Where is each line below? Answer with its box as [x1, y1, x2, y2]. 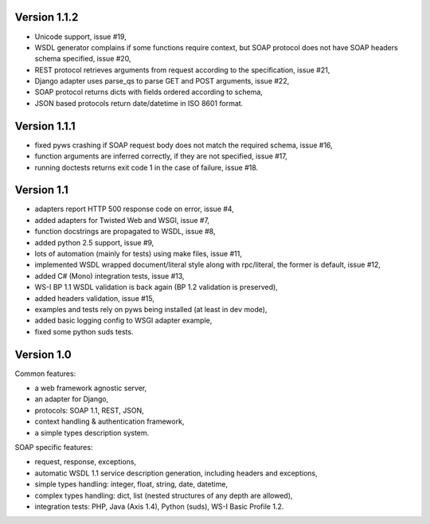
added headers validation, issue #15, [34, 293, 155, 303]
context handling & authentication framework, [34, 416, 185, 426]
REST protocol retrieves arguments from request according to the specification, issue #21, [34, 65, 330, 75]
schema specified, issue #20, [34, 54, 131, 64]
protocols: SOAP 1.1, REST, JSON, [34, 405, 145, 415]
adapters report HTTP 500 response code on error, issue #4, [34, 204, 234, 214]
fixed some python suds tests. [34, 327, 134, 336]
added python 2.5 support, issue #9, [34, 237, 154, 247]
